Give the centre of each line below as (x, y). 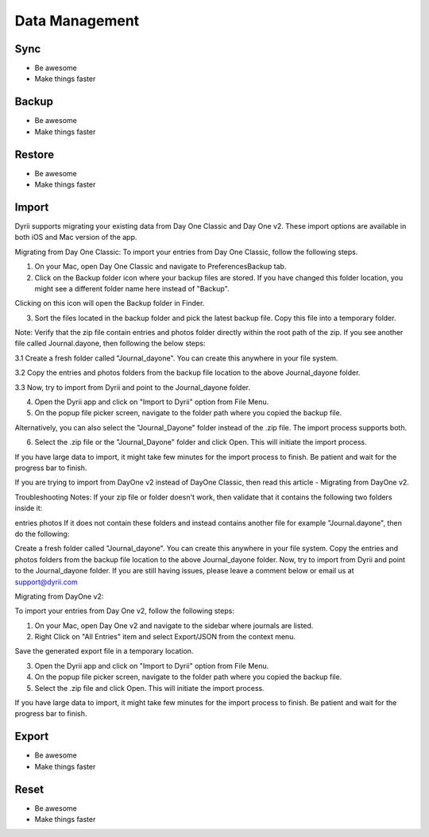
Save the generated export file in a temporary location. (104, 651)
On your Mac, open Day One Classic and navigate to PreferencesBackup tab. (160, 267)
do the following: (42, 534)
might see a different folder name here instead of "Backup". (132, 288)
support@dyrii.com (46, 582)
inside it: (29, 508)
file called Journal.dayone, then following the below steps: (110, 343)
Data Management (77, 21)
